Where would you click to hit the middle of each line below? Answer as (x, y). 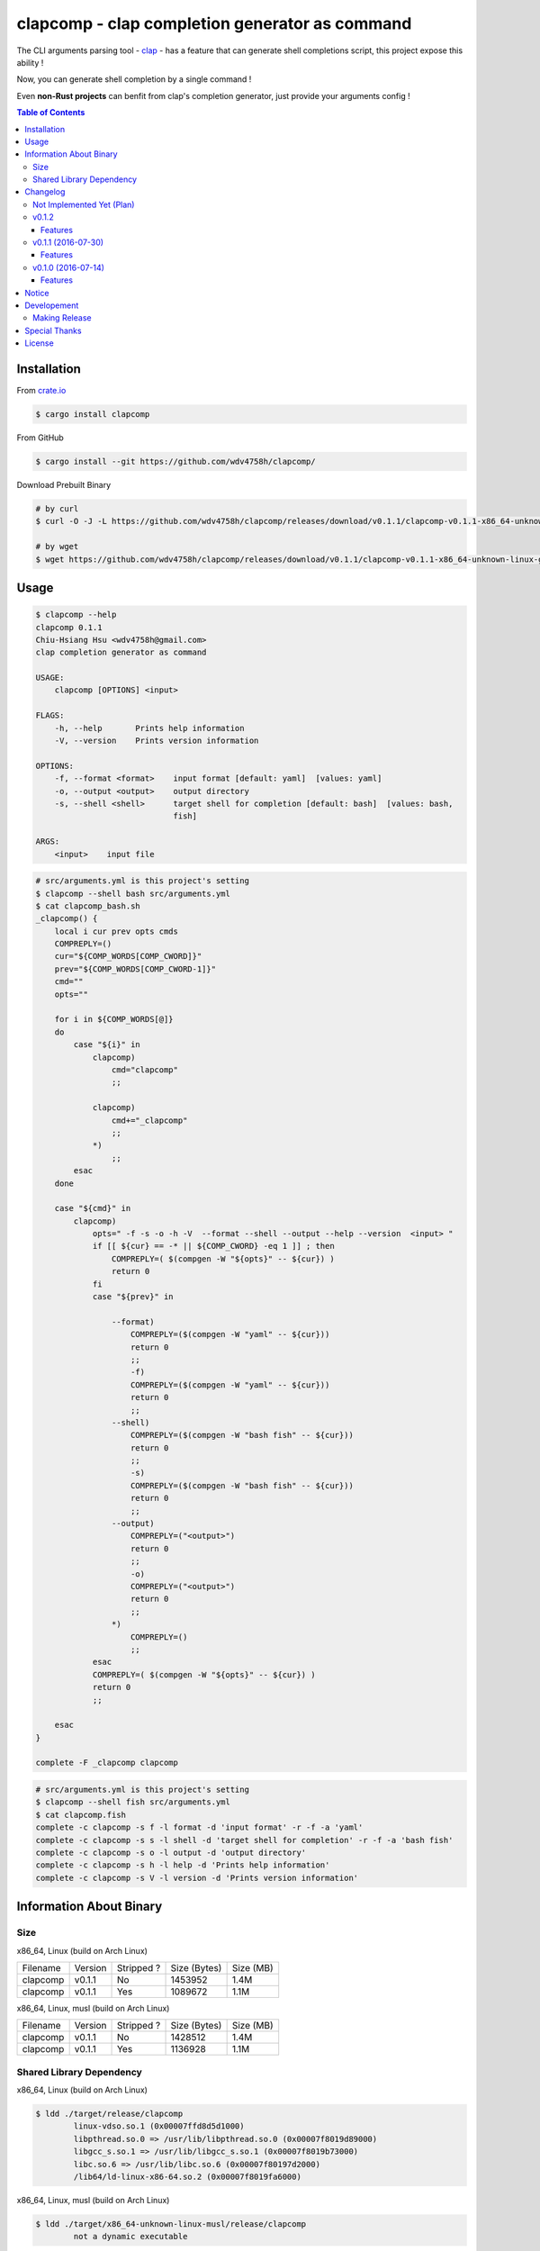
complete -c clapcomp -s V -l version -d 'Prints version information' (197, 1878)
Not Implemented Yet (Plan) (84, 204)
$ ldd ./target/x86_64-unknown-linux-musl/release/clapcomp (171, 2224)
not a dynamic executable (130, 2237)
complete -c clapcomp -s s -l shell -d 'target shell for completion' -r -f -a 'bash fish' (244, 1840)
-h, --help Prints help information (149, 728)
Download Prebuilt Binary (64, 484)
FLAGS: (50, 715)
